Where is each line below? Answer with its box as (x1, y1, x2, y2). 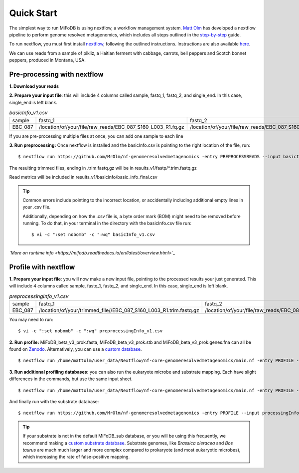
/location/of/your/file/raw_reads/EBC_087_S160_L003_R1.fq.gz (38, 123, 184, 130)
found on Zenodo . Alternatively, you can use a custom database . (9, 346, 142, 352)
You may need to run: (9, 316, 53, 322)
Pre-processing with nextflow (9, 70, 104, 78)
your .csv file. (22, 204, 51, 210)
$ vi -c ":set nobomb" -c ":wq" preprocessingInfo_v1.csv (18, 328, 163, 334)
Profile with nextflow (9, 262, 75, 271)
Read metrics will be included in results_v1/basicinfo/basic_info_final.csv (9, 174, 158, 180)
